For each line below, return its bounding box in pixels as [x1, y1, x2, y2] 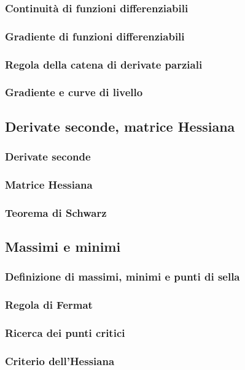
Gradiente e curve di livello [5, 85, 143, 100]
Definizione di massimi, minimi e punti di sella [5, 269, 240, 284]
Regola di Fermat [5, 297, 93, 312]
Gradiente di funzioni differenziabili [5, 28, 185, 43]
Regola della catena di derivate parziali [5, 56, 203, 72]
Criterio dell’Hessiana [5, 353, 115, 368]
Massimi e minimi [5, 237, 121, 256]
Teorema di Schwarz [5, 205, 107, 220]
